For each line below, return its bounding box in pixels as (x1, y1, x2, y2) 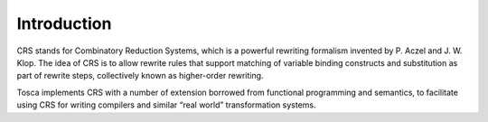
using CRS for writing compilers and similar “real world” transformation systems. (16, 99, 316, 110)
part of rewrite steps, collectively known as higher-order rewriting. (16, 70, 264, 81)
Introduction (16, 14, 112, 33)
